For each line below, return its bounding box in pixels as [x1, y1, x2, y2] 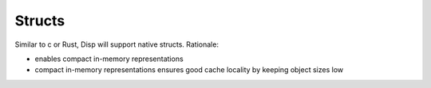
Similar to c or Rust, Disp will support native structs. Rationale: [14, 40, 219, 49]
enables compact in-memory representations [34, 54, 184, 63]
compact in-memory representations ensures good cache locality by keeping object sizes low [34, 65, 343, 75]
